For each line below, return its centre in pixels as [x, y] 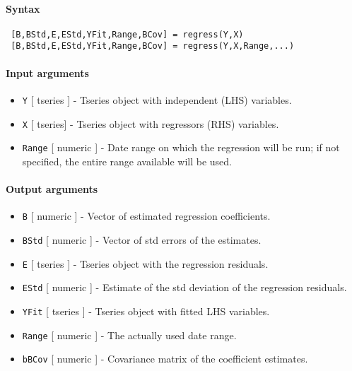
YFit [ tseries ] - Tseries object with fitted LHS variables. [146, 311]
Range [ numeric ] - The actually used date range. [129, 335]
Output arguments [52, 189]
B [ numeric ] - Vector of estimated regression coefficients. [146, 216]
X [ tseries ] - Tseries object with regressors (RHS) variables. [151, 123]
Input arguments [47, 72]
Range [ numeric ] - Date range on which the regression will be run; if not [181, 147]
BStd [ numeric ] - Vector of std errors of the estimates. [142, 239]
